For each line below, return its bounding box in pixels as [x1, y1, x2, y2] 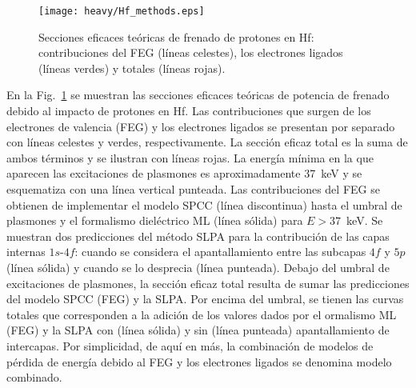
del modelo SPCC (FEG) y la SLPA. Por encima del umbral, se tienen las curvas [6, 290, 404, 307]
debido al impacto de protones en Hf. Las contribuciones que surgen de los [6, 102, 371, 119]
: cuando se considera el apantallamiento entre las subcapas [74, 243, 366, 260]
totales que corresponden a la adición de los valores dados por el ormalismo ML [6, 306, 397, 322]
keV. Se [346, 212, 383, 229]
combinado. [6, 369, 62, 386]
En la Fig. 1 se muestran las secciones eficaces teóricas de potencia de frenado [6, 86, 390, 103]
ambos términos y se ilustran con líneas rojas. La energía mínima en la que [6, 149, 374, 166]
